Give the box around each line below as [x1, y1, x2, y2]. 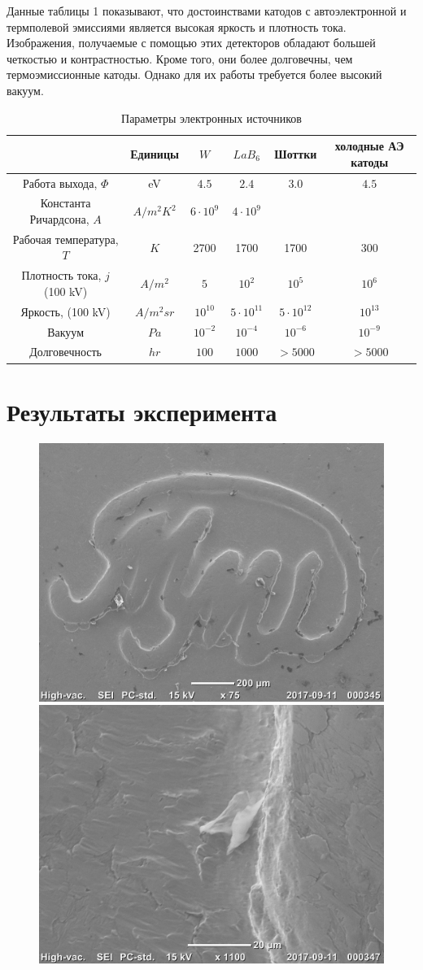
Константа [40, 194, 91, 211]
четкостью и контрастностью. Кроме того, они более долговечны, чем [7, 50, 353, 67]
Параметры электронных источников [121, 109, 302, 126]
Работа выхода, [22, 174, 98, 191]
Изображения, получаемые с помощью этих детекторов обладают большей [7, 34, 376, 51]
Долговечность [29, 343, 102, 360]
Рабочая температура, [12, 230, 119, 247]
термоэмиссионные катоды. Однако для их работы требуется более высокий [7, 66, 382, 83]
